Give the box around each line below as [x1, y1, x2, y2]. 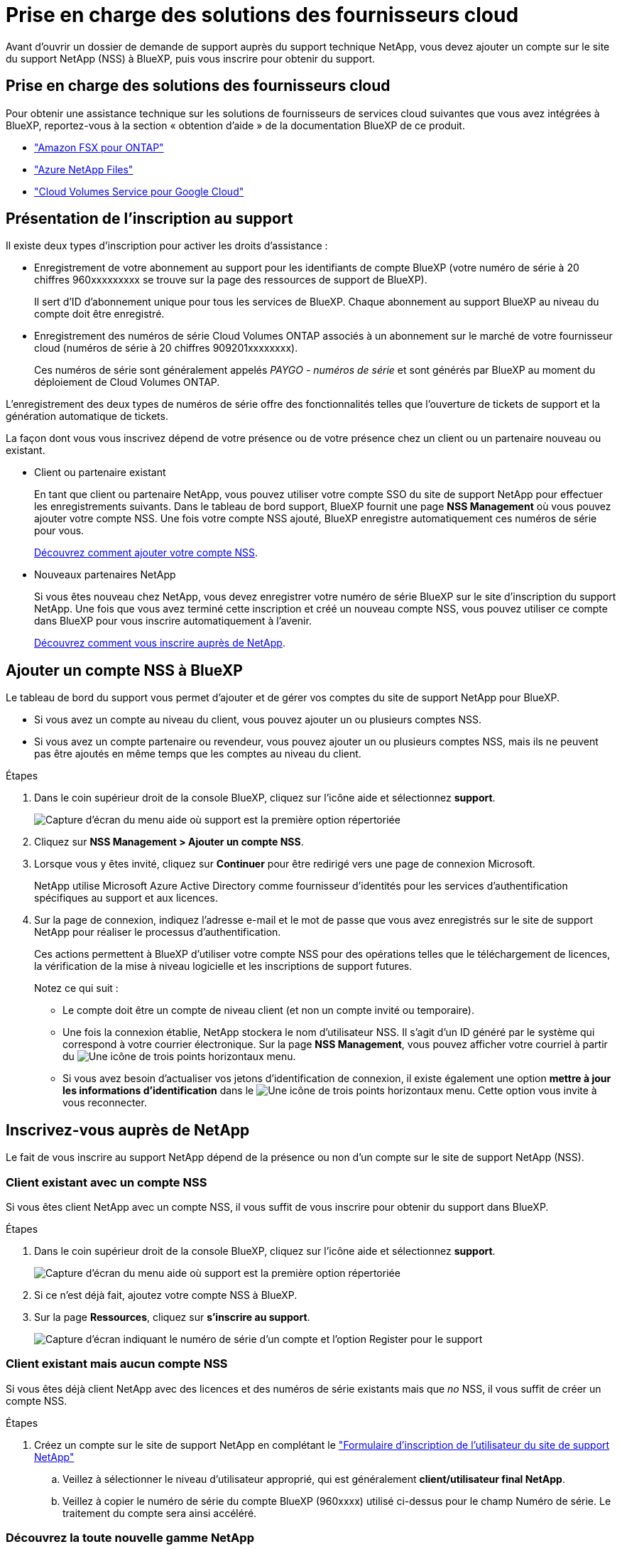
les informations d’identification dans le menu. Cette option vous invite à [62, 1084, 597, 1097]
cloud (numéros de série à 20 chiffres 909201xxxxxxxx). [34, 342, 298, 355]
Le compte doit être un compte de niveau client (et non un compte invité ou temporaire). [62, 1004, 475, 1017]
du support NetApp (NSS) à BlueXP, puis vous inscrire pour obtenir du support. [6, 52, 376, 65]
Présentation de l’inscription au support [6, 210, 293, 228]
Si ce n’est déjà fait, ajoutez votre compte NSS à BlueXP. [34, 1288, 298, 1301]
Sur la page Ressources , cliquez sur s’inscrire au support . [34, 1310, 310, 1323]
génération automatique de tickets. [6, 410, 168, 423]
